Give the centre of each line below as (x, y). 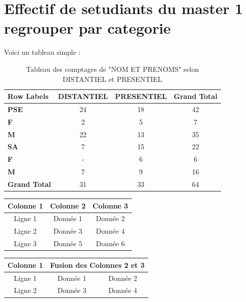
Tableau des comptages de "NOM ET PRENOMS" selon (112, 69)
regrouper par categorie (87, 28)
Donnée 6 (110, 243)
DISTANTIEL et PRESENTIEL (112, 79)
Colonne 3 (110, 205)
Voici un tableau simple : (42, 52)
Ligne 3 (25, 243)
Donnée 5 (68, 243)
